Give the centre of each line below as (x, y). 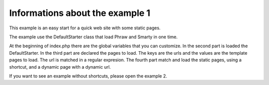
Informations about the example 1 (80, 13)
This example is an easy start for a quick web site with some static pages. (85, 28)
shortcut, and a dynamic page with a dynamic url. (60, 67)
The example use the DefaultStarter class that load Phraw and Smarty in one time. (93, 37)
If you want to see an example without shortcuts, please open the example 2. (88, 76)
